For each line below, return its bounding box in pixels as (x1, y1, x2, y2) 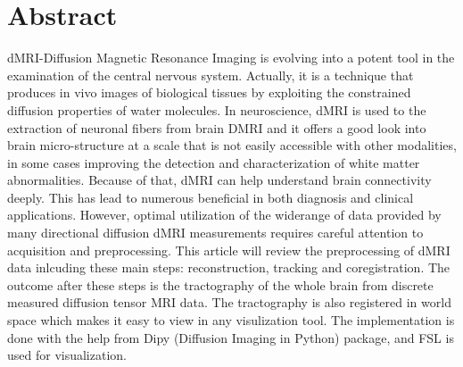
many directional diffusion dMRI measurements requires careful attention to (7, 223, 424, 242)
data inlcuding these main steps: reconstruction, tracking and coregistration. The (7, 258, 451, 277)
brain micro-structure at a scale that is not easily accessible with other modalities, (7, 136, 457, 154)
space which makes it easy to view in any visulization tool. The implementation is (7, 311, 455, 329)
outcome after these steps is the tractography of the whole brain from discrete (7, 275, 434, 294)
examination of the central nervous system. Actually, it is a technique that (7, 65, 414, 84)
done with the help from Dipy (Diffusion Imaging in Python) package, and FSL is (7, 328, 454, 346)
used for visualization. (7, 346, 127, 364)
